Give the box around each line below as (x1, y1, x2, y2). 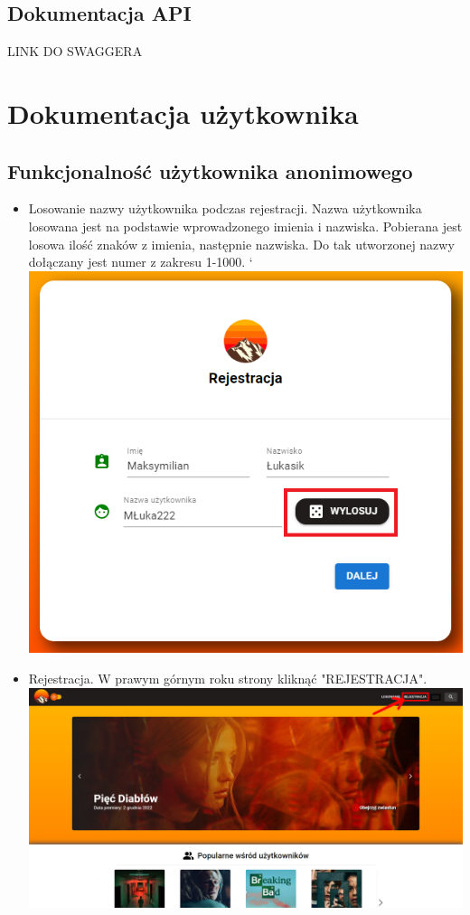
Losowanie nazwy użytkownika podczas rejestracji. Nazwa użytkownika (28, 199, 422, 218)
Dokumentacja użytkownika (7, 94, 359, 131)
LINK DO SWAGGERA (7, 42, 143, 61)
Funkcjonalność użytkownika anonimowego (7, 156, 413, 184)
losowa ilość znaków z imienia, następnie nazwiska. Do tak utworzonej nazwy (28, 234, 455, 253)
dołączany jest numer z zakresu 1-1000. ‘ (28, 252, 253, 271)
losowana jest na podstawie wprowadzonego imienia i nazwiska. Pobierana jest (28, 216, 463, 235)
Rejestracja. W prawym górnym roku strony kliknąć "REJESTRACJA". (28, 669, 428, 688)
